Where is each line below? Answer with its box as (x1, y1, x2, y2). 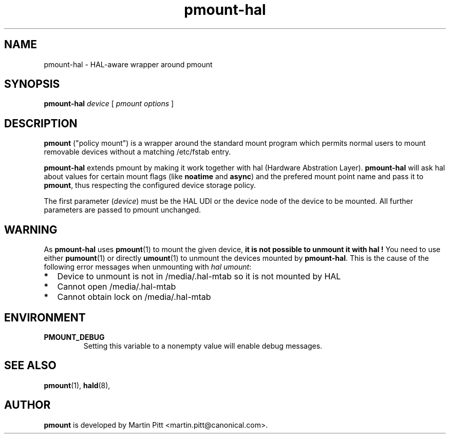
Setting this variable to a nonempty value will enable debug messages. (83, 341, 323, 350)
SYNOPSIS (4, 78, 60, 91)
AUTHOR (4, 398, 51, 412)
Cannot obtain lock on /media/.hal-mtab (57, 292, 211, 302)
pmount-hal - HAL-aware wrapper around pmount (44, 60, 213, 69)
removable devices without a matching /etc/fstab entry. (44, 147, 231, 157)
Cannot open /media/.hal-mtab (57, 281, 176, 292)
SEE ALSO (4, 359, 57, 372)
